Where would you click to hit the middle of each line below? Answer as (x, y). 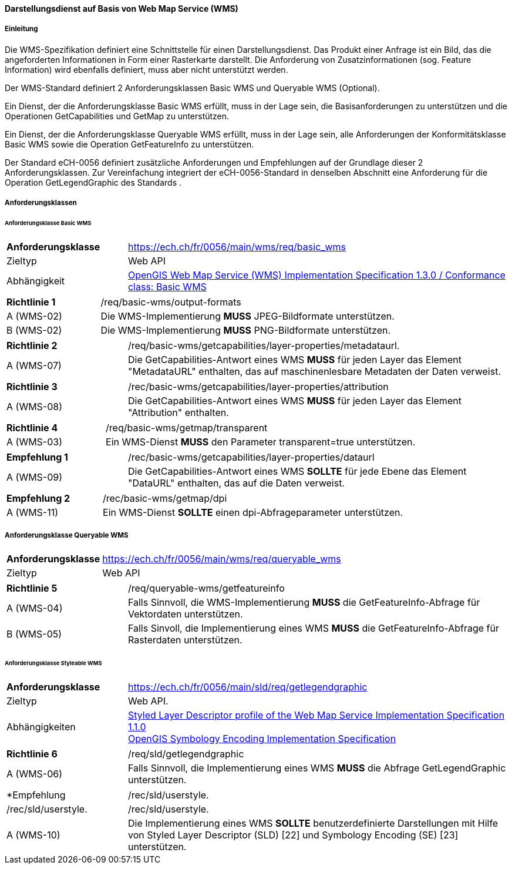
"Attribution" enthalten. (178, 412)
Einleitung (21, 29)
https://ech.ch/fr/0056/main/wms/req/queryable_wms (222, 558)
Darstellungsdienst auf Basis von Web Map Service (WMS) (122, 9)
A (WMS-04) (35, 608)
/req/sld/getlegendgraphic (186, 754)
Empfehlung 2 (38, 498)
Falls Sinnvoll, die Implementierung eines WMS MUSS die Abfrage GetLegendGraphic (317, 768)
